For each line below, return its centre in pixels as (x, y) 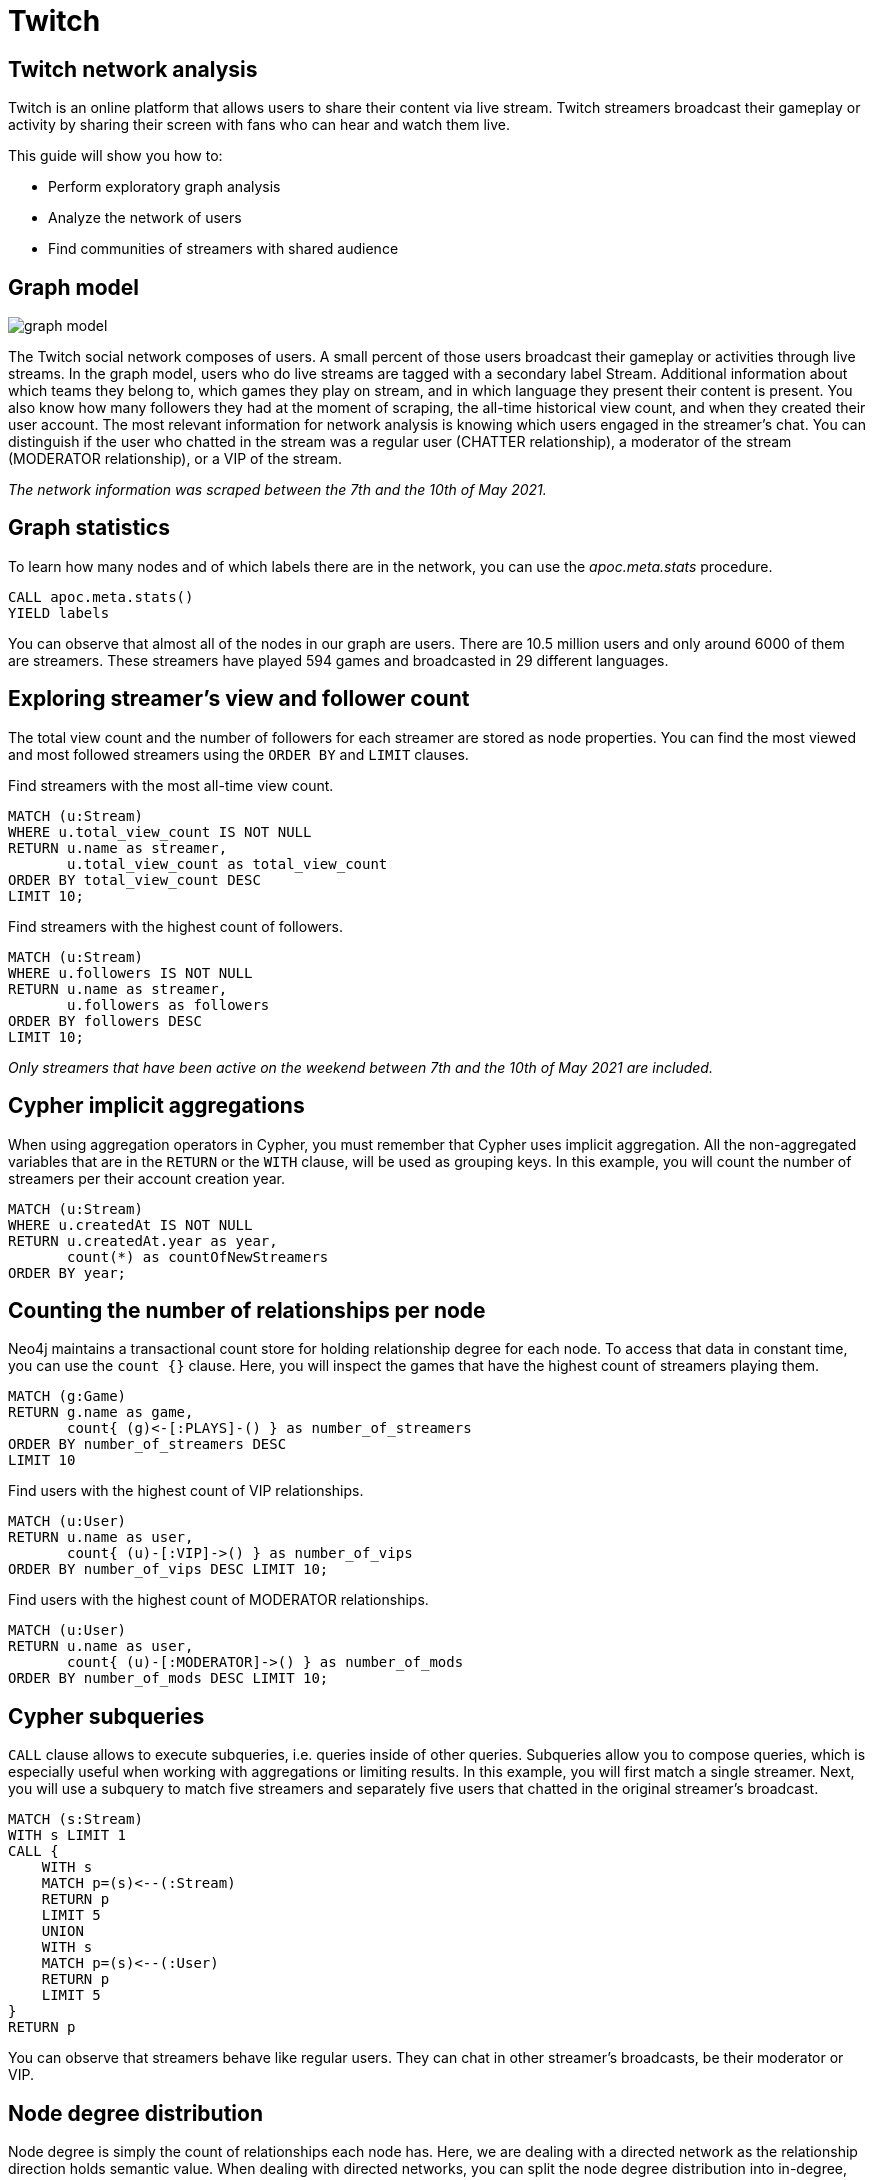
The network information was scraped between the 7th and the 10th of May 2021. (277, 490)
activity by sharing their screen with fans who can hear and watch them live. (259, 125)
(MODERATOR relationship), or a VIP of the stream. (175, 459)
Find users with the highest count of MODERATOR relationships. (218, 1600)
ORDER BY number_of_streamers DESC (147, 1444)
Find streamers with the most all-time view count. (171, 785)
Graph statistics (89, 528)
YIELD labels (59, 612)
